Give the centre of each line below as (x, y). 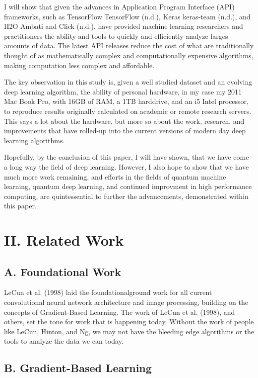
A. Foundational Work (63, 271)
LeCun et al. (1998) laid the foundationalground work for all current (108, 292)
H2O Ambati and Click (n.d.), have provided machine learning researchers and (124, 26)
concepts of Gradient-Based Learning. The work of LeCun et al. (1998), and (120, 312)
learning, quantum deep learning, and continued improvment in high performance (128, 186)
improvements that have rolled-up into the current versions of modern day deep (125, 131)
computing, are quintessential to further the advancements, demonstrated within (126, 196)
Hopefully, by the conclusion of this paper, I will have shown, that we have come (127, 157)
